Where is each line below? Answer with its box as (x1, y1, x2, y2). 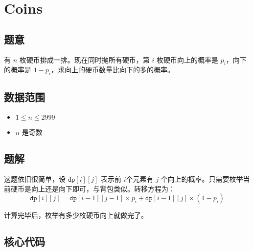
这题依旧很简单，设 (4, 174, 66, 184)
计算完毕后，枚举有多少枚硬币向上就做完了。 (4, 210, 148, 220)
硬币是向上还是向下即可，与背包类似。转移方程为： (10, 183, 175, 193)
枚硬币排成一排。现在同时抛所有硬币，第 (19, 54, 150, 64)
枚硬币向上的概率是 (156, 54, 218, 64)
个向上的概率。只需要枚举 (161, 174, 243, 184)
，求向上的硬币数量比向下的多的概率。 (51, 64, 175, 75)
